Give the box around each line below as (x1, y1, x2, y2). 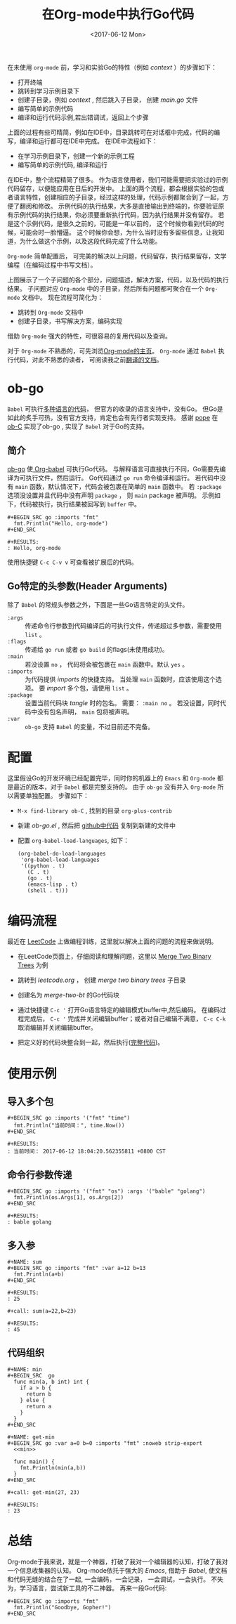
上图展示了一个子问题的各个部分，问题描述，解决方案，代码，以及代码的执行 (7, 275, 229, 284)
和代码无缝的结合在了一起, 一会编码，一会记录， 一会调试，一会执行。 (7, 1575, 209, 1583)
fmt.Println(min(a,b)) (20, 1464, 86, 1472)
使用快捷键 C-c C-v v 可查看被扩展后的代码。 (7, 558, 138, 566)
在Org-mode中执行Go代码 (41, 6, 195, 22)
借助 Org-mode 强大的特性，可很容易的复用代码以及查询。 (7, 332, 172, 340)
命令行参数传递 (7, 1169, 72, 1181)
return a (25, 1403, 52, 1410)
